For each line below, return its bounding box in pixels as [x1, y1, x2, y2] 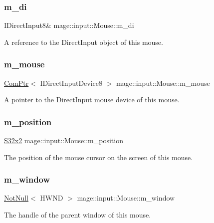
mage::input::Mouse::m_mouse [116, 77, 210, 88]
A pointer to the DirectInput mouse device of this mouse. [4, 94, 180, 105]
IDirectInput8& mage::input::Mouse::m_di [4, 20, 134, 30]
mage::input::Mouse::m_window [77, 193, 175, 203]
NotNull [4, 193, 29, 203]
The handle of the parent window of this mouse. [4, 210, 151, 220]
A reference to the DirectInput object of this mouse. [4, 36, 163, 47]
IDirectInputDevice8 [40, 77, 103, 88]
